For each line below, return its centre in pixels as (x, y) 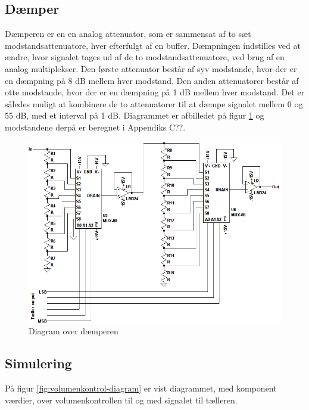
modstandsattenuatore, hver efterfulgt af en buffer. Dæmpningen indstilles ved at (153, 45)
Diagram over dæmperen (74, 331)
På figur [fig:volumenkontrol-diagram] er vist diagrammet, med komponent (141, 388)
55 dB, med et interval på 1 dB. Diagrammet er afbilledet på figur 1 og (135, 115)
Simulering (38, 363)
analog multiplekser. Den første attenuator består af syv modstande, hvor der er (151, 68)
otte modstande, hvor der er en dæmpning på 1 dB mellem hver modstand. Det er (155, 92)
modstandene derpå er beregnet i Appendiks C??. (95, 127)
